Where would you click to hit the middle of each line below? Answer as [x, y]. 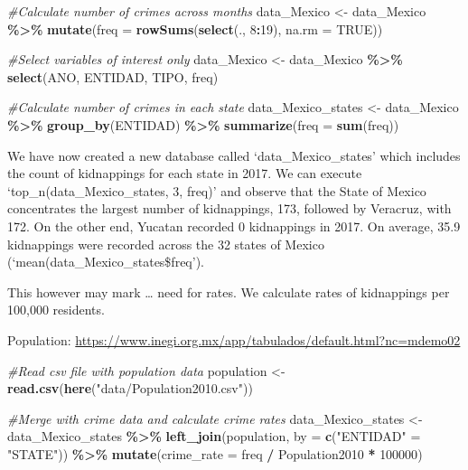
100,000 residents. [56, 310]
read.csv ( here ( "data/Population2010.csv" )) [130, 388]
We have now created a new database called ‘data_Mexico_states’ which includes [234, 155]
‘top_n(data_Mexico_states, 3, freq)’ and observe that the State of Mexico [217, 190]
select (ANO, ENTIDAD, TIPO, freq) [113, 76]
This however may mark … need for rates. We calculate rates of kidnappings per [229, 291]
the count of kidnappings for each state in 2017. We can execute [185, 173]
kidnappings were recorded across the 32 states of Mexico [166, 244]
